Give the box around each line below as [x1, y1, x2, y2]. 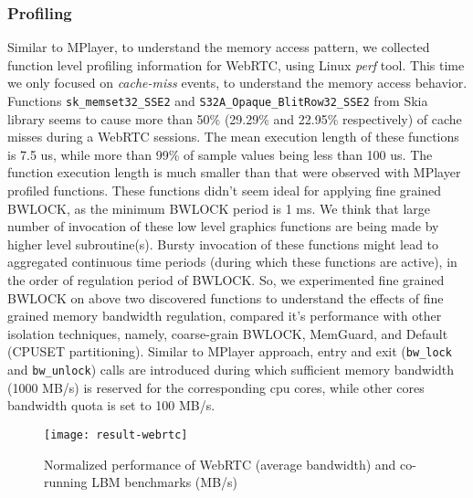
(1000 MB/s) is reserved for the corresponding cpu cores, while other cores [7, 377, 425, 397]
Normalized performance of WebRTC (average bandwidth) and [44, 454, 396, 473]
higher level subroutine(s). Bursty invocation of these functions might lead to [7, 234, 439, 253]
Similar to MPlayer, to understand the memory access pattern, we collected [7, 37, 430, 57]
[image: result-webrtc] [44, 428, 188, 441]
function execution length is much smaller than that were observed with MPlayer [7, 163, 461, 182]
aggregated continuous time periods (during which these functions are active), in [7, 252, 457, 271]
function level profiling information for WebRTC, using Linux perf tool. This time [7, 55, 465, 74]
